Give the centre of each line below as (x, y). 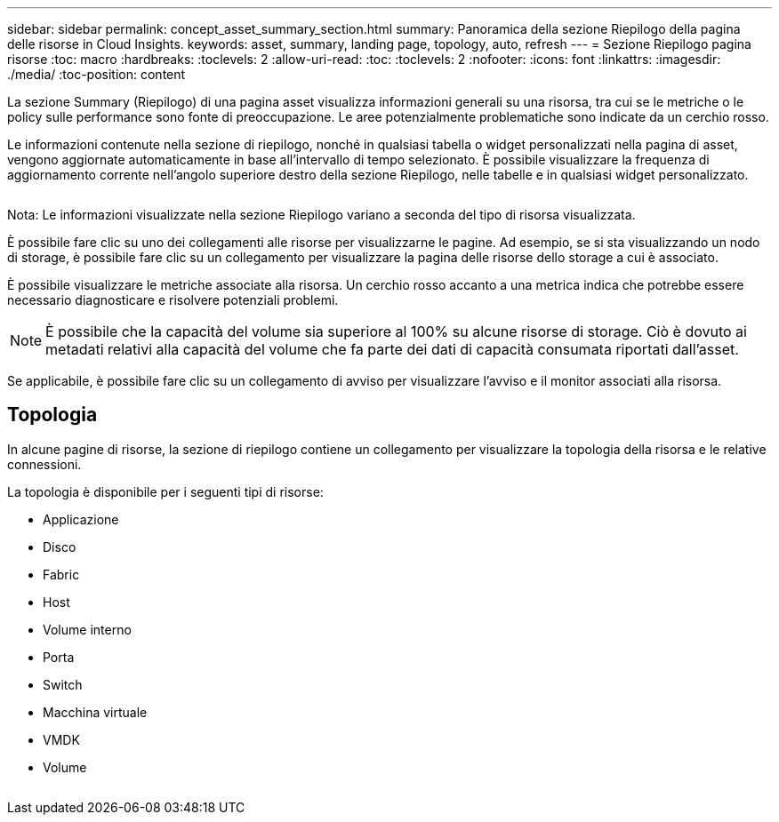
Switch (63, 684)
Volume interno (87, 629)
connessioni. (44, 464)
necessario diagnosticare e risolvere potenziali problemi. (173, 300)
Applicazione (81, 519)
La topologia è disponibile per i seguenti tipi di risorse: (165, 491)
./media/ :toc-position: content (96, 74)
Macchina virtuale (95, 712)
